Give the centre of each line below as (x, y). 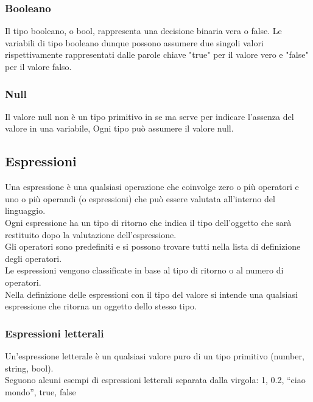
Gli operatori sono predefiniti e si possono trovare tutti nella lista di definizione (153, 246)
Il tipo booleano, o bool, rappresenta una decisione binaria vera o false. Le (143, 31)
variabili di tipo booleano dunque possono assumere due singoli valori (134, 42)
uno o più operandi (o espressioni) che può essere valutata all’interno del (140, 198)
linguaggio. (25, 210)
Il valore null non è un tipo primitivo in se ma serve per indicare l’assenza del (149, 116)
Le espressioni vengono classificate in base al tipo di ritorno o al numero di (144, 270)
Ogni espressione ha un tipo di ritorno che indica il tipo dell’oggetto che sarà (148, 222)
